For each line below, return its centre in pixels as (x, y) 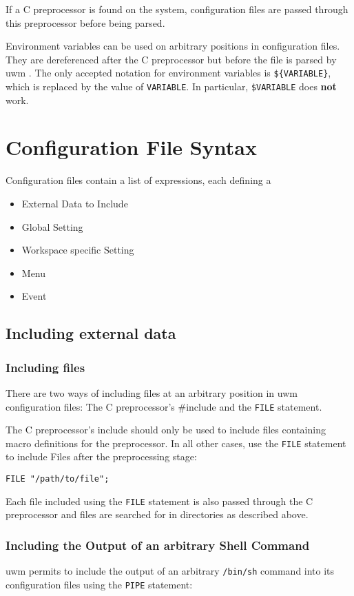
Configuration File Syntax (131, 147)
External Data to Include (75, 203)
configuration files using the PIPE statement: (99, 584)
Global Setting (52, 226)
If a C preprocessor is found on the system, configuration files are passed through (177, 9)
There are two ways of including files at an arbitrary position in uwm (152, 392)
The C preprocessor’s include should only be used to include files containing (166, 430)
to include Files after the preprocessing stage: (101, 456)
